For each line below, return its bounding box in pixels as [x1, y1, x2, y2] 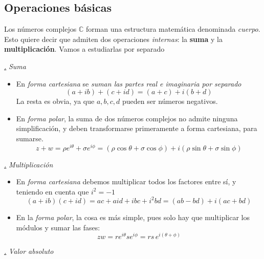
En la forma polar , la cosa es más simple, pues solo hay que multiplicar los [16, 211, 250, 222]
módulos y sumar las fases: [16, 222, 100, 232]
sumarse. [16, 133, 43, 143]
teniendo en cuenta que [16, 186, 89, 197]
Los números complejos [4, 24, 77, 34]
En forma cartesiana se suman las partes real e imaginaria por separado [16, 78, 241, 89]
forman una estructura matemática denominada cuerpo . [85, 24, 260, 34]
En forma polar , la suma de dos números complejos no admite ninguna [16, 113, 238, 123]
